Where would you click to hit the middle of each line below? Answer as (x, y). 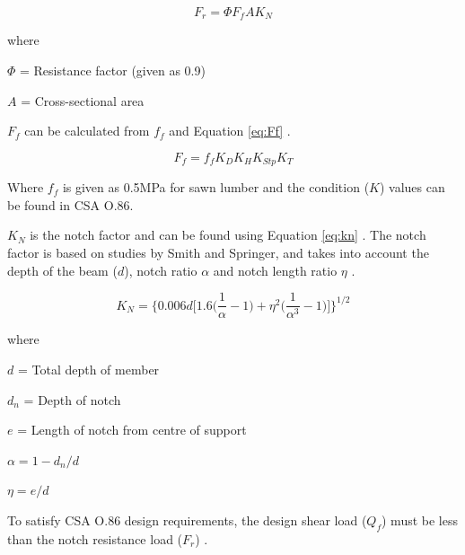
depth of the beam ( (62, 270)
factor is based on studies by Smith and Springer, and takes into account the (218, 253)
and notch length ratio (275, 270)
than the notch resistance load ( (95, 538)
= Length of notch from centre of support (132, 430)
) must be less (420, 520)
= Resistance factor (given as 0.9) (113, 70)
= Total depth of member (88, 369)
